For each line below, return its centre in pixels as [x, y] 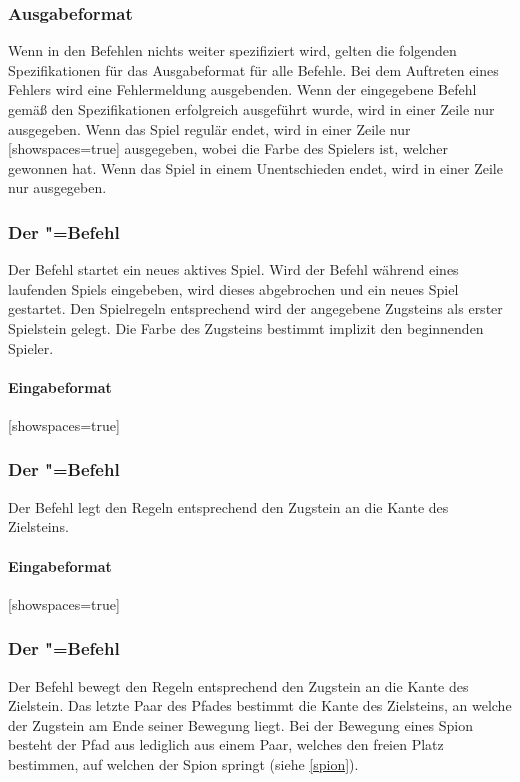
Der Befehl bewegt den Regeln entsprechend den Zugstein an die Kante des [238, 685]
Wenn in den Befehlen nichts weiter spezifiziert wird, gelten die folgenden [232, 50]
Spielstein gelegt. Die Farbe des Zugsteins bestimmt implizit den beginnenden [246, 327]
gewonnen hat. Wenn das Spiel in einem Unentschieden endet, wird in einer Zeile [255, 167]
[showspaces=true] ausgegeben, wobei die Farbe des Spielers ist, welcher [228, 148]
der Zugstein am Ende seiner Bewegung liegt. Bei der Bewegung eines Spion [241, 724]
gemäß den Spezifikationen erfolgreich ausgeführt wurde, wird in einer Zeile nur [251, 109]
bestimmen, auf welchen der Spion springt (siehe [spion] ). [183, 763]
